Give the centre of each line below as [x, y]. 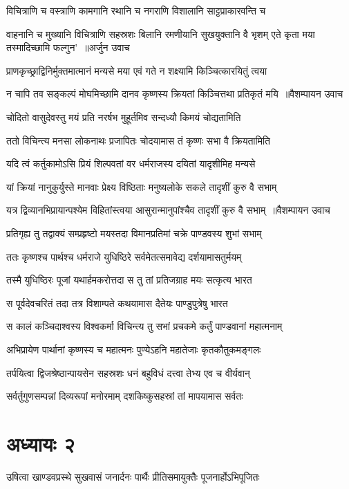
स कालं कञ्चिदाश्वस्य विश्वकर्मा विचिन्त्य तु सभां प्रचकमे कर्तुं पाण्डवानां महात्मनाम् [144, 326]
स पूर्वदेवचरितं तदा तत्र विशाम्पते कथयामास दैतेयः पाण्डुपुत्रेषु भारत [117, 303]
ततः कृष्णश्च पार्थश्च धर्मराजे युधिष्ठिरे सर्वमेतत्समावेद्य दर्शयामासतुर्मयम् [124, 256]
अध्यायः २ [41, 443]
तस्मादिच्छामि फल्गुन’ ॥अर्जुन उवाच [68, 47]
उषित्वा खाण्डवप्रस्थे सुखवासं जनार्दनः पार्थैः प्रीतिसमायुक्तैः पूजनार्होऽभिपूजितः [133, 476]
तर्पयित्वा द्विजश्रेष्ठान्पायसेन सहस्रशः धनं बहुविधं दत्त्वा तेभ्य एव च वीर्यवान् [128, 372]
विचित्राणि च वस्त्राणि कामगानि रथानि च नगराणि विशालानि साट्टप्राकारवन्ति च [136, 10]
